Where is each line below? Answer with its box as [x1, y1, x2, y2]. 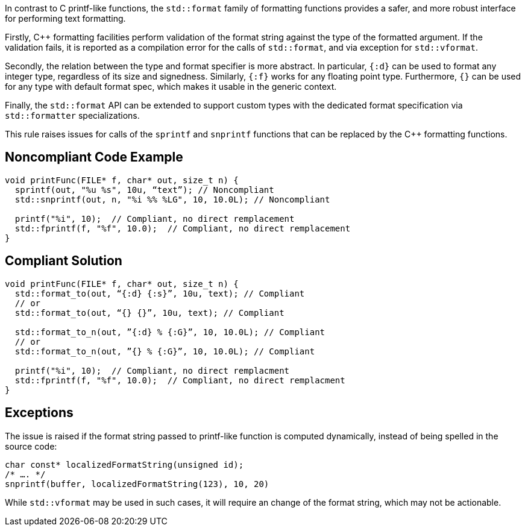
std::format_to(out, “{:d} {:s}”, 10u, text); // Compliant [14, 288, 305, 298]
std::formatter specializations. [5, 110, 140, 121]
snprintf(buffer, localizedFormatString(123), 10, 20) [5, 479, 269, 489]
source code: [5, 441, 57, 451]
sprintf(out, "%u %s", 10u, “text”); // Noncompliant [14, 184, 274, 195]
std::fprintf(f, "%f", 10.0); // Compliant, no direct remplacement [14, 223, 351, 233]
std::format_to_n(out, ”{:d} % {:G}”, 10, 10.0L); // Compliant [14, 327, 325, 337]
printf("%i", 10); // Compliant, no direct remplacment [14, 365, 290, 375]
